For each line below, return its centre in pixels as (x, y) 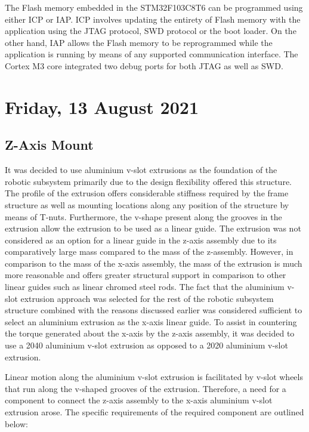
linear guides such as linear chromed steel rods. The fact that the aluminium (145, 287)
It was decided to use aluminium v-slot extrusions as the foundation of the (141, 170)
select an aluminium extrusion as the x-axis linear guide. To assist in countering (151, 321)
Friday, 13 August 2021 (102, 107)
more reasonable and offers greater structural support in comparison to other (146, 275)
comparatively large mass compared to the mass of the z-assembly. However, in (149, 252)
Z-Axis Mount (49, 145)
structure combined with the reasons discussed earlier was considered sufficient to (154, 310)
